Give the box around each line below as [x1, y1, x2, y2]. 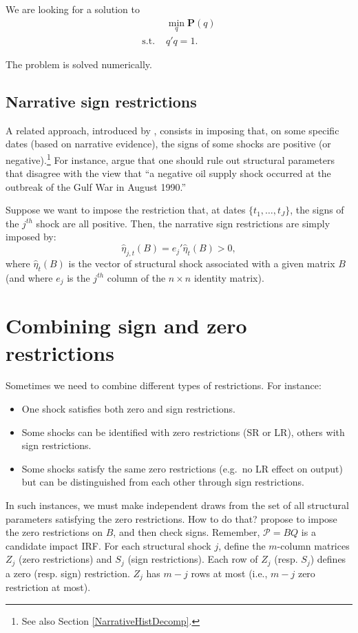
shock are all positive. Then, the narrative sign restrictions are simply [36, 216, 330, 230]
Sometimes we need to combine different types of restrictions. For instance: [6, 378, 322, 393]
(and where [6, 270, 53, 284]
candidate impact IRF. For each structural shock [6, 538, 211, 552]
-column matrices [277, 538, 350, 552]
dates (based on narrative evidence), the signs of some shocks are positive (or [6, 136, 331, 151]
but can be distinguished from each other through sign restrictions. [21, 475, 304, 489]
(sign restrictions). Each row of [127, 552, 258, 566]
